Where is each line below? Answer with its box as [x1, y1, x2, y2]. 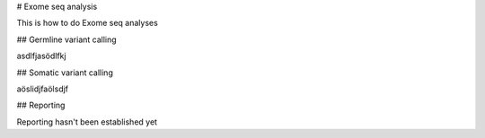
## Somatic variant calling [16, 67, 114, 78]
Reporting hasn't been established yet [16, 116, 157, 127]
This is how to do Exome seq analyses [16, 18, 159, 29]
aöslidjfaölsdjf [16, 83, 69, 94]
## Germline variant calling [16, 34, 117, 45]
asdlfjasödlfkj [16, 50, 66, 62]
